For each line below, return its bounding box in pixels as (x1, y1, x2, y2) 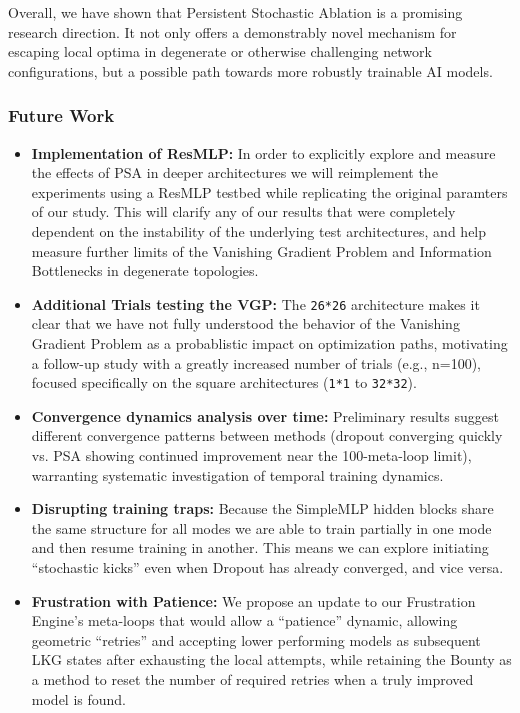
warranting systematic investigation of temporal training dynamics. (31, 464, 444, 485)
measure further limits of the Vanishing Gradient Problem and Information (31, 240, 492, 261)
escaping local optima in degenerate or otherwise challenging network (8, 41, 432, 62)
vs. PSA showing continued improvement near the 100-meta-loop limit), (31, 445, 472, 466)
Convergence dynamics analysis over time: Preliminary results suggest (31, 405, 499, 426)
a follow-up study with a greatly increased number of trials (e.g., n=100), (31, 352, 481, 373)
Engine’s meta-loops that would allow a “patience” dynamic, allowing (31, 610, 458, 631)
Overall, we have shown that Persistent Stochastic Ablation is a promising (8, 2, 463, 22)
